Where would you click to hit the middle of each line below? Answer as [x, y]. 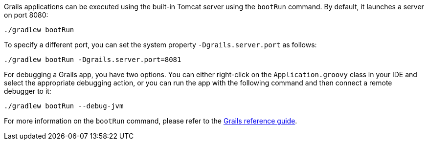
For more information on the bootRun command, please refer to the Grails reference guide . [151, 121]
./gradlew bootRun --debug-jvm [64, 106]
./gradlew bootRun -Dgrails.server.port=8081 [93, 60]
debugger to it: [28, 91]
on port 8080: [26, 15]
